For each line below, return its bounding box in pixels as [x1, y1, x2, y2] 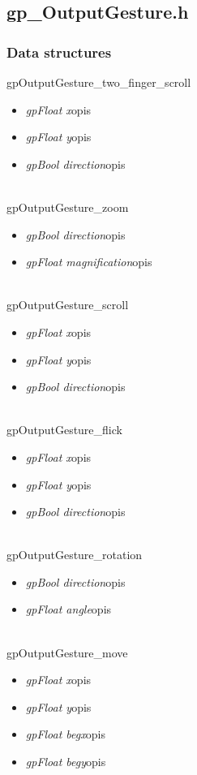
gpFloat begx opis [25, 725, 105, 743]
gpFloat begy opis [25, 753, 106, 770]
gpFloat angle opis [25, 601, 112, 618]
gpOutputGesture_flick [6, 421, 122, 438]
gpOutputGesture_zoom [6, 198, 129, 215]
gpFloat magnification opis [25, 253, 152, 270]
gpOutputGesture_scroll [6, 296, 129, 313]
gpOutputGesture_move [6, 644, 128, 661]
